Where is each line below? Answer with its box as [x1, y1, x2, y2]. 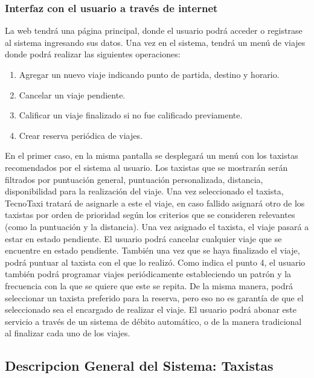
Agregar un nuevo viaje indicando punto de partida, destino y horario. [19, 68, 280, 80]
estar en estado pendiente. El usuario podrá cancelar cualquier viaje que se [5, 232, 282, 245]
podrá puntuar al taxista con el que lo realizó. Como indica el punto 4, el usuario [5, 255, 306, 268]
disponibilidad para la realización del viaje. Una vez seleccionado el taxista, [5, 185, 284, 197]
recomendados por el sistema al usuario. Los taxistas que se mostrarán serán [5, 161, 288, 173]
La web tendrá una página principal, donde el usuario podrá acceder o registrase [5, 24, 303, 37]
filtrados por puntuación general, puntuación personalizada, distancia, [5, 173, 263, 185]
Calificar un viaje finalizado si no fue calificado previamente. [19, 109, 243, 121]
